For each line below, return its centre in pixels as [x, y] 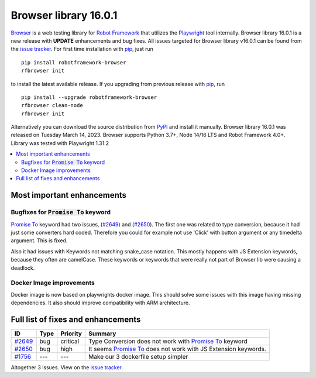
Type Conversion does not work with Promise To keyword [168, 341]
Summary [102, 334]
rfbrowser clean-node [52, 106]
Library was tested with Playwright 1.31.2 [60, 143]
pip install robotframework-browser [74, 62]
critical [70, 341]
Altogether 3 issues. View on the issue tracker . [67, 367]
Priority [71, 334]
